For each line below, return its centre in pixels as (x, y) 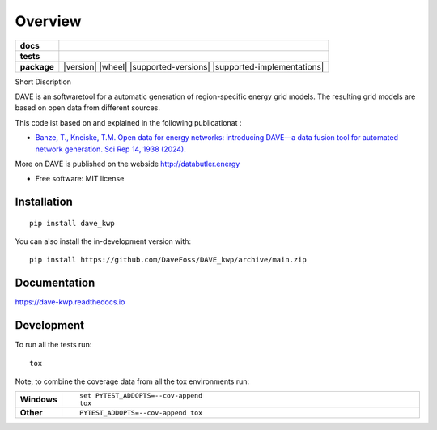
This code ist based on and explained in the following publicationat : (128, 122)
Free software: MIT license (80, 179)
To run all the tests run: (53, 345)
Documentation (55, 283)
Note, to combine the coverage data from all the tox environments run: (132, 381)
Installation (44, 202)
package (37, 66)
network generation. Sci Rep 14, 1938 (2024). (110, 149)
